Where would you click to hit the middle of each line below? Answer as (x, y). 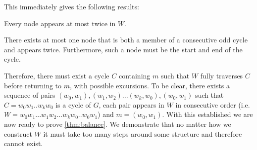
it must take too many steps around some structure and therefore (143, 133)
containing (134, 75)
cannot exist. (24, 143)
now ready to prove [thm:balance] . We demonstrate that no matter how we (118, 124)
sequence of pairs (30, 95)
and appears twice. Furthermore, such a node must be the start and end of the (123, 49)
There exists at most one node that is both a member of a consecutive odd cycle (126, 40)
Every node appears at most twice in (60, 23)
